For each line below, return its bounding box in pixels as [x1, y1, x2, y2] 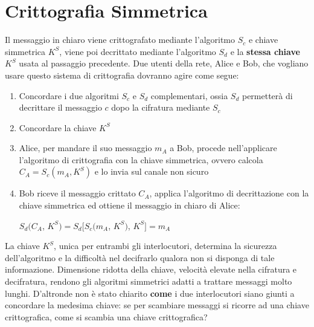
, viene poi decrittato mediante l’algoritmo [59, 45, 216, 57]
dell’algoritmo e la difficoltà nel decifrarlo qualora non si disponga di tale [5, 251, 275, 264]
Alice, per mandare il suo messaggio [19, 141, 152, 154]
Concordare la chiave [19, 121, 97, 134]
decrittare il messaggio [19, 101, 102, 114]
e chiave [248, 33, 278, 46]
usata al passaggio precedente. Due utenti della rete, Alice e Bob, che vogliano [19, 57, 309, 70]
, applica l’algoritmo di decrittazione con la [149, 187, 309, 199]
